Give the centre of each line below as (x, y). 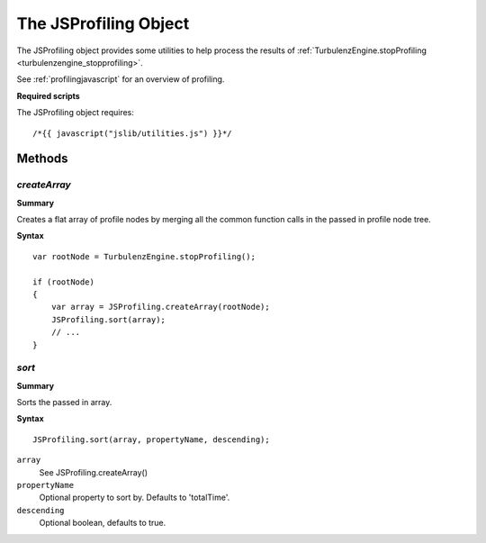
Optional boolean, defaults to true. (103, 523)
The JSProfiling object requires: (76, 113)
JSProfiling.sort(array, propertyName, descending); (151, 439)
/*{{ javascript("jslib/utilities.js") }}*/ (133, 133)
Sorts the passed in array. (64, 403)
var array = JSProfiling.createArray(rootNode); (160, 307)
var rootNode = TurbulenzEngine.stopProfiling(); (144, 256)
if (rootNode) (63, 282)
